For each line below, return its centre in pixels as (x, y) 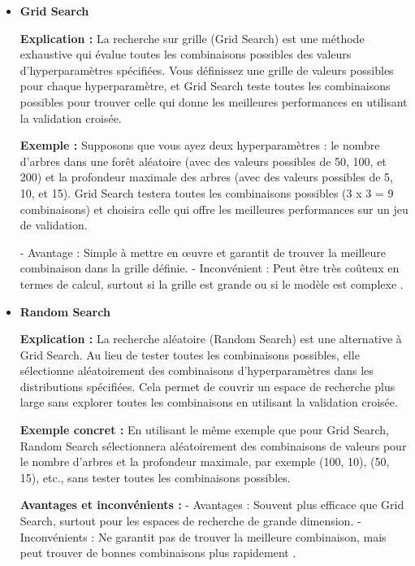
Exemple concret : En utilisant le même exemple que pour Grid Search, (204, 430)
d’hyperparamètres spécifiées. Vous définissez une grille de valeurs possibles (207, 70)
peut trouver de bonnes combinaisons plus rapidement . (158, 553)
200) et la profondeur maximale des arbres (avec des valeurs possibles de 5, (206, 177)
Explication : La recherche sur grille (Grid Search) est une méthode (192, 38)
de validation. (54, 225)
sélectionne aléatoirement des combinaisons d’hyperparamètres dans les (197, 370)
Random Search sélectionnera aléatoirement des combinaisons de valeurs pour (213, 445)
